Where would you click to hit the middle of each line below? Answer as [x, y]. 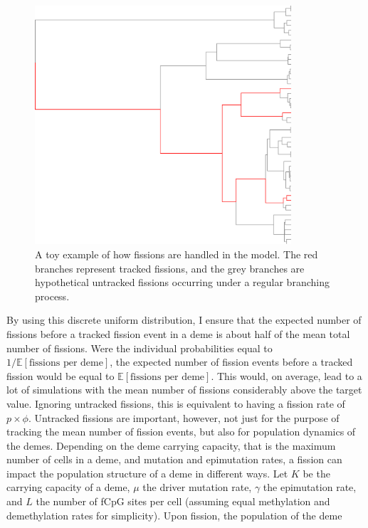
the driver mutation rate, [197, 487]
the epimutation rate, [310, 487]
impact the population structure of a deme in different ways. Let [147, 473]
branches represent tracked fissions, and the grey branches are [170, 268]
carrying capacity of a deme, [68, 487]
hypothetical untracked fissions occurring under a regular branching [182, 282]
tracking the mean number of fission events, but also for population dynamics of [181, 432]
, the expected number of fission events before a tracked [231, 362]
